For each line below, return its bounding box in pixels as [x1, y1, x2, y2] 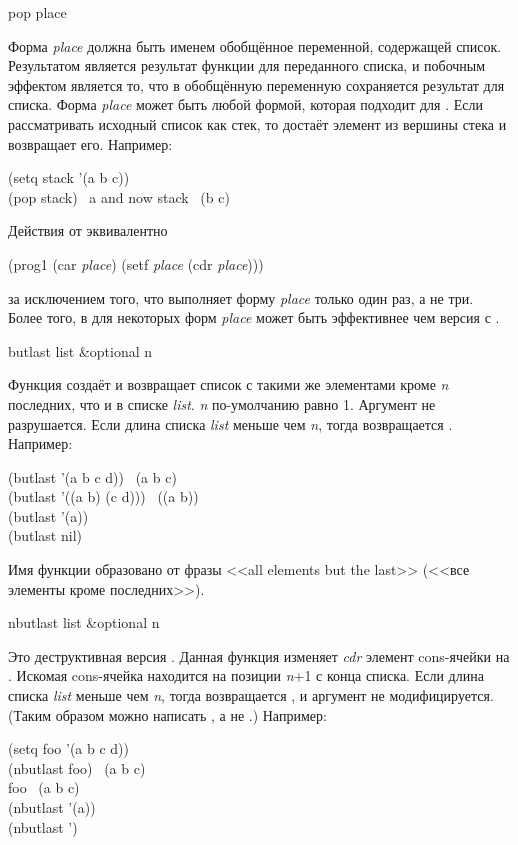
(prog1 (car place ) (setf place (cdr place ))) [8, 253, 264, 274]
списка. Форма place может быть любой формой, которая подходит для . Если [8, 94, 483, 115]
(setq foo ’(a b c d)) [8, 738, 130, 759]
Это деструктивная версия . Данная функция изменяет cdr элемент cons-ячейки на [8, 645, 510, 666]
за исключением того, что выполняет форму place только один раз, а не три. [8, 287, 474, 308]
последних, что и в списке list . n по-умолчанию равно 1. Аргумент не [8, 393, 436, 414]
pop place [8, 2, 67, 22]
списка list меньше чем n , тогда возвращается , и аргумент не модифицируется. [8, 685, 494, 706]
